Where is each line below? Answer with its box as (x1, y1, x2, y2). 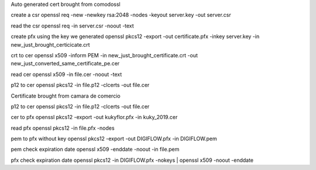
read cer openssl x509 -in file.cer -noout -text (11, 71, 122, 78)
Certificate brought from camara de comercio (11, 92, 121, 99)
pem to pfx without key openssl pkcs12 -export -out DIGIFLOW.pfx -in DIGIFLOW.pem (11, 135, 217, 143)
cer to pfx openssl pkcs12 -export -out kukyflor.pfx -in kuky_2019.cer (11, 114, 178, 121)
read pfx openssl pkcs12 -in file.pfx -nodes (11, 124, 115, 131)
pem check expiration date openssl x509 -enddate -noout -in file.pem (11, 146, 180, 153)
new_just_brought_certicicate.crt (11, 41, 90, 48)
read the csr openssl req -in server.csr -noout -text (11, 22, 134, 29)
